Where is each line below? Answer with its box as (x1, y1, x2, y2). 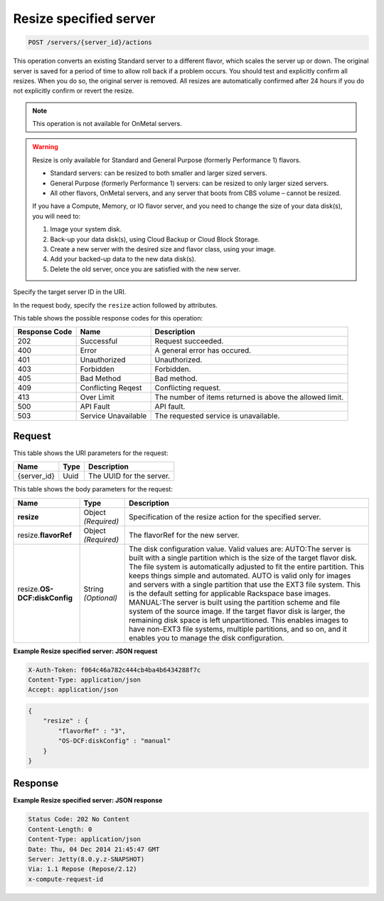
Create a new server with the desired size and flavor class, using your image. (50, 244, 277, 253)
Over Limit (80, 392, 115, 402)
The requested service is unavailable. (154, 411, 280, 421)
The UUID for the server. (87, 471, 171, 481)
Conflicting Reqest (80, 383, 142, 393)
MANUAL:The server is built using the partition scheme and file (129, 597, 341, 607)
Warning (32, 142, 58, 151)
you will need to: (32, 212, 81, 220)
